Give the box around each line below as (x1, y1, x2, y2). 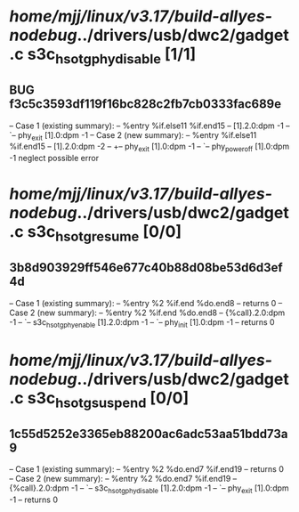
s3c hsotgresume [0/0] (27, 222, 182, 245)
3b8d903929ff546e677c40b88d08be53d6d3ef (9, 260, 283, 275)
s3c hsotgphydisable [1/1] (27, 45, 197, 68)
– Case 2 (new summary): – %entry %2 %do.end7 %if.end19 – (9, 474, 238, 484)
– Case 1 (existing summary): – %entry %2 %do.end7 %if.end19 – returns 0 (9, 464, 285, 475)
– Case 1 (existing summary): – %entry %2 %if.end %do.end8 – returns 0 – (9, 297, 283, 308)
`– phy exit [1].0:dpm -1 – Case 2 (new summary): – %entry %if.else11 (9, 129, 257, 142)
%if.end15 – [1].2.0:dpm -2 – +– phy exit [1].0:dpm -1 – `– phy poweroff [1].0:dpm (9, 141, 290, 154)
